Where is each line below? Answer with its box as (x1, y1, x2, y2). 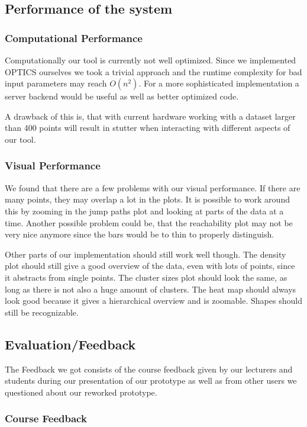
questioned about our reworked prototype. (5, 386, 157, 398)
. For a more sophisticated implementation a (138, 77, 299, 89)
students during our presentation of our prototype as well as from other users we (5, 374, 297, 387)
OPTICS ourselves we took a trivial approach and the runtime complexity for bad (5, 65, 302, 78)
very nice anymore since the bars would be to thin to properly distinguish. (5, 228, 274, 240)
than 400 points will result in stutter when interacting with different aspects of (5, 121, 290, 134)
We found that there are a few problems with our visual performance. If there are (5, 181, 300, 194)
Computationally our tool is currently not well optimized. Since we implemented (5, 54, 296, 66)
